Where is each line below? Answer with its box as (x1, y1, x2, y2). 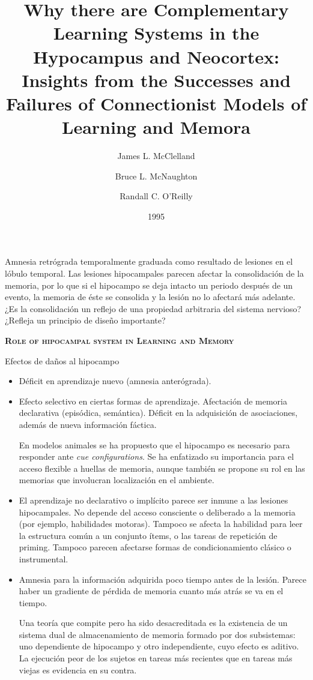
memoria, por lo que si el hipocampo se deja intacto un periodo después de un (5, 278, 293, 291)
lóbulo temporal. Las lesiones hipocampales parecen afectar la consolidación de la (5, 267, 304, 280)
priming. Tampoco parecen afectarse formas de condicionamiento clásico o (19, 541, 291, 553)
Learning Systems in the (53, 20, 260, 45)
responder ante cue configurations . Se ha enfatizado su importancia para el (19, 450, 294, 463)
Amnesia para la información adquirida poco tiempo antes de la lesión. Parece (19, 573, 306, 585)
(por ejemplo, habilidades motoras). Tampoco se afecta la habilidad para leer (19, 517, 303, 530)
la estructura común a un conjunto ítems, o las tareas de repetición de (19, 529, 278, 541)
